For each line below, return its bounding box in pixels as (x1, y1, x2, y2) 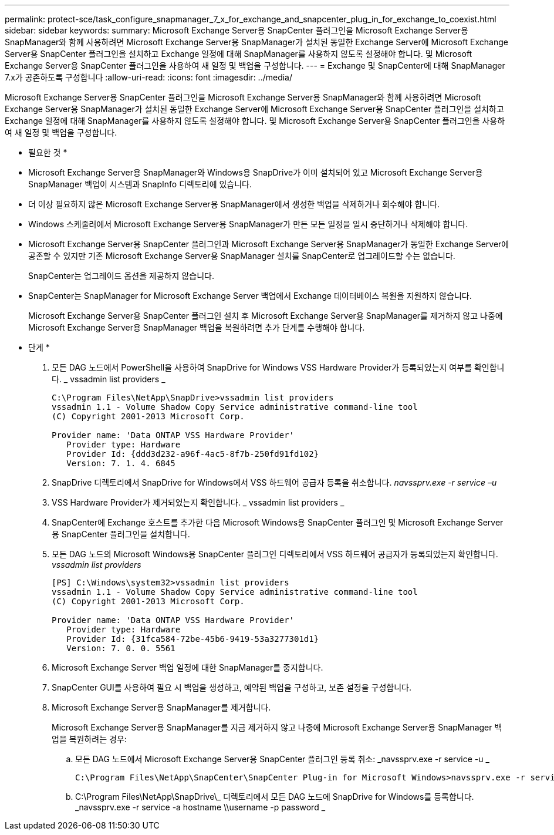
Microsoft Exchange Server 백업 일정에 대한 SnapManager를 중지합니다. (52, 662, 323, 672)
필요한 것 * (28, 147, 67, 157)
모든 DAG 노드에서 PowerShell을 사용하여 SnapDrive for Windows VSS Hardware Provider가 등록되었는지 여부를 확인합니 (52, 362, 505, 372)
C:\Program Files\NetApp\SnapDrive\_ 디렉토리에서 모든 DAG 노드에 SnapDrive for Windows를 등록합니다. (75, 792, 474, 802)
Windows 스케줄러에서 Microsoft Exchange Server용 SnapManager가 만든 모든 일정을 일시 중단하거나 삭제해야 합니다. (28, 219, 468, 229)
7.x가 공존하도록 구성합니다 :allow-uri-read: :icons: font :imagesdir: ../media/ (5, 72, 293, 82)
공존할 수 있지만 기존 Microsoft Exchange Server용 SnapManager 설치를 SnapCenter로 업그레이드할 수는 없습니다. (28, 251, 455, 261)
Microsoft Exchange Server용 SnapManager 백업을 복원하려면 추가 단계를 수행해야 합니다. (28, 322, 365, 332)
